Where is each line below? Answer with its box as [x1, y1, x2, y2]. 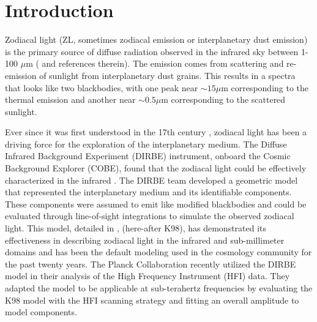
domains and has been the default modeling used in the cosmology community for [5, 245, 312, 258]
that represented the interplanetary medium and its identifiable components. [5, 185, 292, 198]
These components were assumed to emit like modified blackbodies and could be [5, 197, 307, 210]
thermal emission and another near [5, 93, 136, 106]
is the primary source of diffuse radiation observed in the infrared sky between [5, 45, 299, 58]
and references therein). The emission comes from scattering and [42, 57, 284, 70]
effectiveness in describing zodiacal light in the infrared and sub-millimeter [5, 233, 285, 246]
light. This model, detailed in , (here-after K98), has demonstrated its [5, 222, 267, 234]
